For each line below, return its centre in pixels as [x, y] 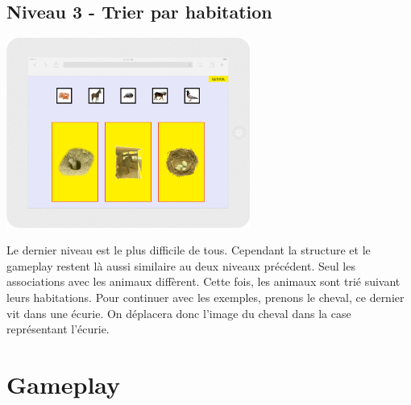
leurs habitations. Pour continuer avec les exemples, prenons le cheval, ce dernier [205, 297]
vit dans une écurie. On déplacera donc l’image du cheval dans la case [179, 313]
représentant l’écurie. [58, 329]
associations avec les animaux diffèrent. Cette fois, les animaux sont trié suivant [203, 281]
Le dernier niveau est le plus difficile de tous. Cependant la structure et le [189, 250]
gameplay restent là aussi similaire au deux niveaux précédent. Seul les [181, 265]
